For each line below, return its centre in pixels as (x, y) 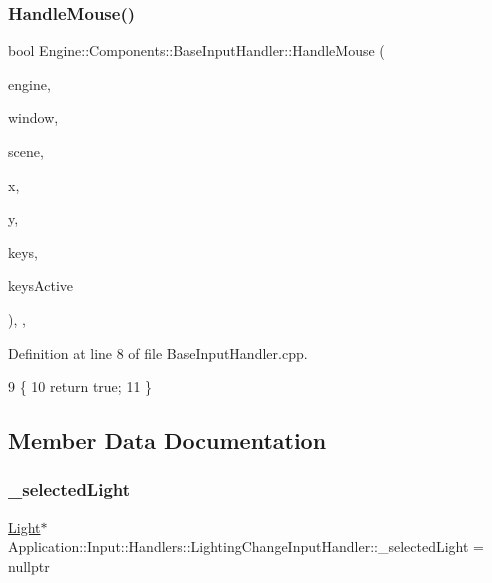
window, (33, 117)
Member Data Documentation (167, 440)
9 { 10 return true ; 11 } (80, 386)
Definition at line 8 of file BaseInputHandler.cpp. (158, 352)
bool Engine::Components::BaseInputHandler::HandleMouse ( (196, 50)
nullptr (29, 565)
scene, (26, 151)
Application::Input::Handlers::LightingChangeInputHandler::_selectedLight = (246, 546)
